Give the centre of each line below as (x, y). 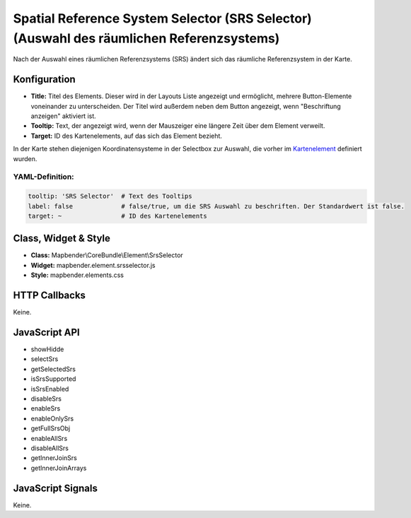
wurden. (25, 158)
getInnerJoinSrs (54, 458)
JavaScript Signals (56, 488)
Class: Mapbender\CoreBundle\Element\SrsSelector (107, 255)
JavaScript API (47, 332)
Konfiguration (44, 80)
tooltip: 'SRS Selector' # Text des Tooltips (110, 196)
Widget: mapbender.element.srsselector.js (93, 265)
